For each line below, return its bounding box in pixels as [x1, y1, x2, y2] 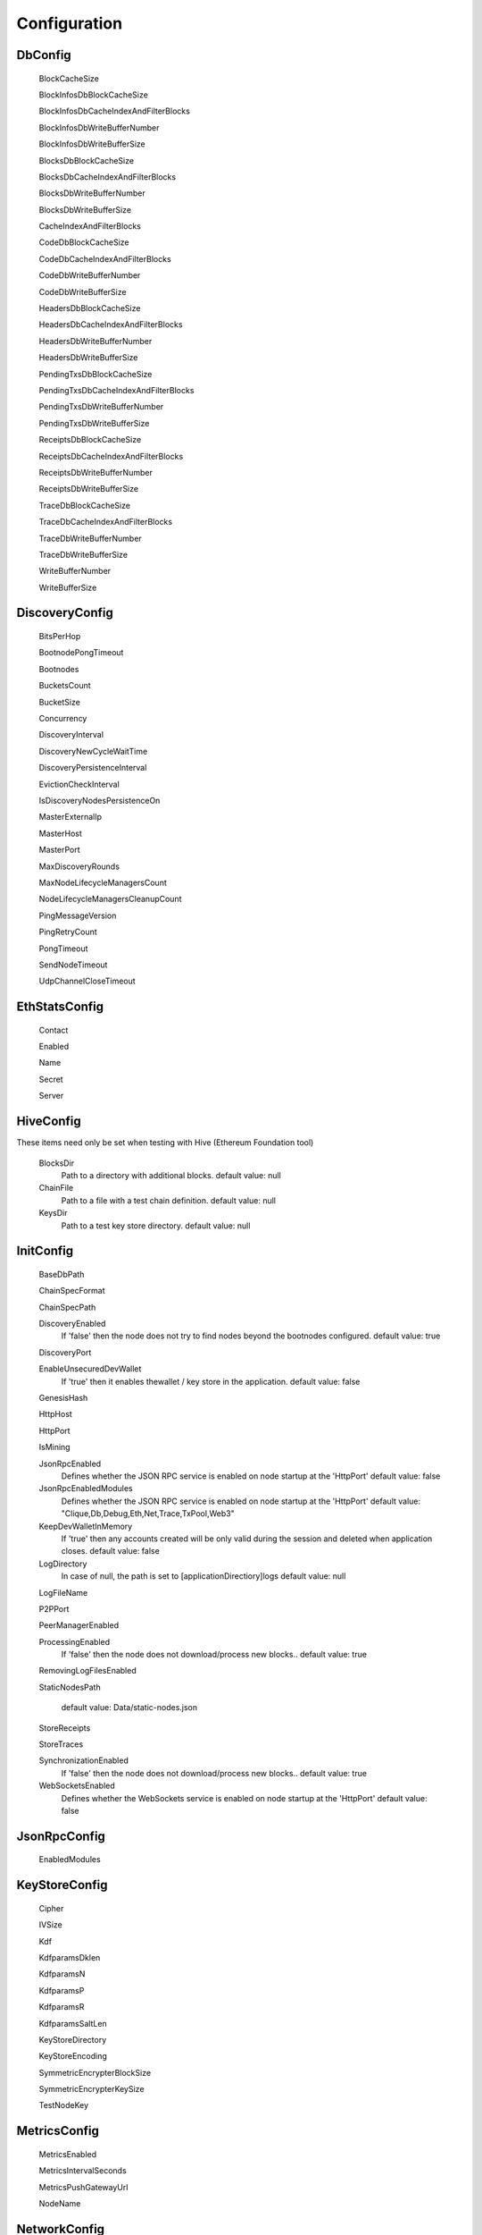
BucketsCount [38, 680, 91, 691]
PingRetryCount [38, 926, 97, 938]
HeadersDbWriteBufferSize [38, 352, 138, 363]
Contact [38, 1025, 69, 1035]
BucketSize [38, 696, 80, 707]
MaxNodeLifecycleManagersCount [38, 877, 167, 888]
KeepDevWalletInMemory [38, 1521, 133, 1531]
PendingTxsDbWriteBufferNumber [38, 401, 164, 412]
